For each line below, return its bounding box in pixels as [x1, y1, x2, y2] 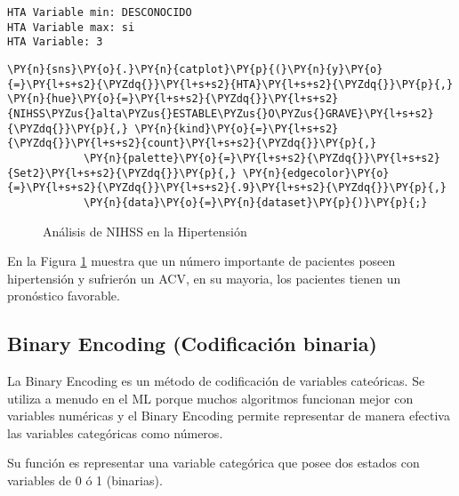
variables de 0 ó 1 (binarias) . [7, 471, 163, 490]
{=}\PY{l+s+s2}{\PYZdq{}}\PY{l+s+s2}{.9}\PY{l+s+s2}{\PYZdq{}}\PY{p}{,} [7, 181, 447, 195]
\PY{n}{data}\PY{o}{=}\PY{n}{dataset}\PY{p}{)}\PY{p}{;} [83, 196, 428, 209]
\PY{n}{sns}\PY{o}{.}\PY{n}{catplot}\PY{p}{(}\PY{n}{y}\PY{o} [7, 62, 383, 76]
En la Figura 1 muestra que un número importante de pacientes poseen [7, 252, 396, 270]
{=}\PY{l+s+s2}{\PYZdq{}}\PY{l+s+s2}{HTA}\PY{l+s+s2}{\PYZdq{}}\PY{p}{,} [7, 77, 454, 91]
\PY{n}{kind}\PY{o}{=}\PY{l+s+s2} [134, 122, 339, 135]
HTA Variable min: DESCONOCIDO [7, 6, 192, 19]
